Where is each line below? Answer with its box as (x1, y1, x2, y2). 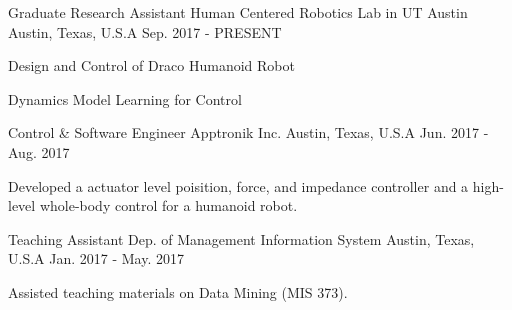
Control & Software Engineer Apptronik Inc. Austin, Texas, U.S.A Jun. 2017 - (8, 122, 489, 143)
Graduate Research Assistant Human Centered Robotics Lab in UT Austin (8, 2, 468, 22)
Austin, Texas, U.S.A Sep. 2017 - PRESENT (8, 21, 282, 42)
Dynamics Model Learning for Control (8, 88, 242, 109)
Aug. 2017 (8, 141, 70, 162)
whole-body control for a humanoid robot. (39, 195, 298, 216)
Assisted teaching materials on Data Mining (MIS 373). (8, 281, 348, 302)
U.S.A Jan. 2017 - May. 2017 (8, 248, 184, 269)
